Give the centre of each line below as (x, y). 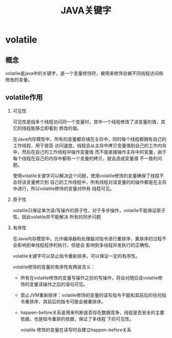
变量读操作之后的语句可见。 (59, 284)
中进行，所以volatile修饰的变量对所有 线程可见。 (63, 189)
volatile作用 (24, 97)
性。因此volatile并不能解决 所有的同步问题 (57, 217)
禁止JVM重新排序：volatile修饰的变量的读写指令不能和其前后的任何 (91, 295)
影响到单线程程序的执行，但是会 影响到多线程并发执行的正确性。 (85, 245)
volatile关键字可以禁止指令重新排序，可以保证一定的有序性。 (76, 256)
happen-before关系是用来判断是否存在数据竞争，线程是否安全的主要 (92, 312)
